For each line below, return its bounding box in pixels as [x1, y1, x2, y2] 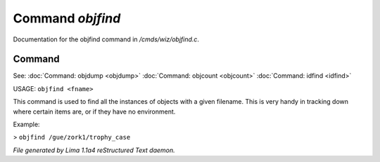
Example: [13, 120, 40, 129]
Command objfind [13, 11, 121, 26]
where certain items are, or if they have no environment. [13, 107, 176, 116]
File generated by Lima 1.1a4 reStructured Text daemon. [13, 146, 175, 154]
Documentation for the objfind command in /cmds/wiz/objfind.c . [13, 35, 200, 43]
